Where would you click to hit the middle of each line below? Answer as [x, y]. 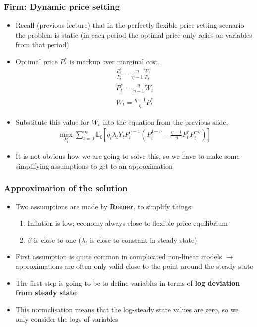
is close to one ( [57, 239]
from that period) [42, 44]
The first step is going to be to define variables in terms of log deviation [128, 283]
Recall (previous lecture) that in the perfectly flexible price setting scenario [130, 25]
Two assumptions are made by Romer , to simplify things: [104, 206]
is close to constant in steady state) [143, 239]
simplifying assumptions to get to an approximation [94, 165]
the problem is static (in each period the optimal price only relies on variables [134, 34]
